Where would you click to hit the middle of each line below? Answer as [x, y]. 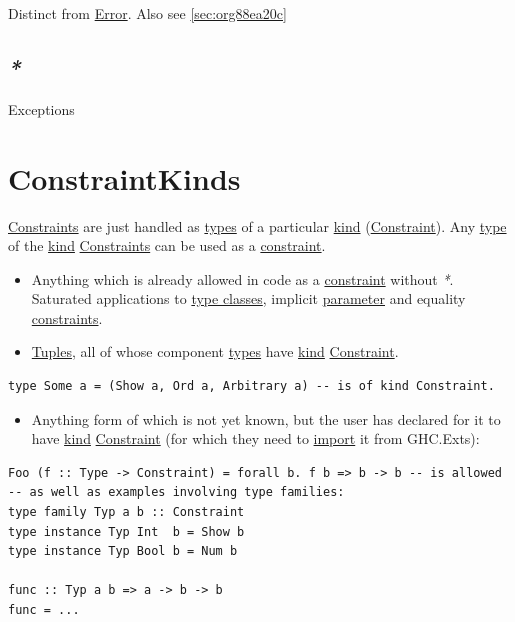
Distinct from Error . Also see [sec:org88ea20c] [147, 13]
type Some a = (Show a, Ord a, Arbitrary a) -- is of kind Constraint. [251, 386]
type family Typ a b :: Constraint [126, 512]
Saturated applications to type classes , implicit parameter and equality [248, 298]
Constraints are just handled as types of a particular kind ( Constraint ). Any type [257, 225]
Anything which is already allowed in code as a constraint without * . [242, 278]
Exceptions [41, 108]
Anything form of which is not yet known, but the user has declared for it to [266, 418]
